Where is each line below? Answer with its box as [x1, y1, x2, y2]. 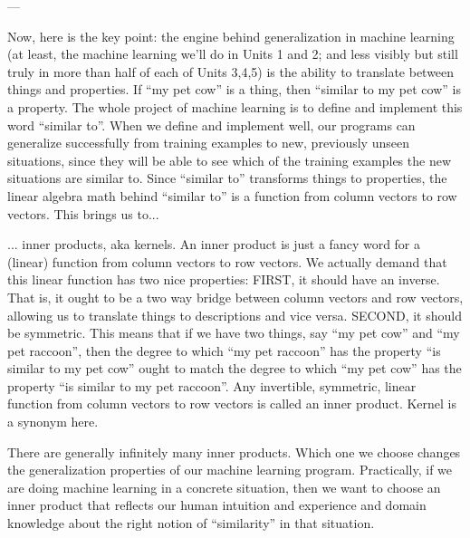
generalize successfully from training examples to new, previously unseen [7, 133, 409, 152]
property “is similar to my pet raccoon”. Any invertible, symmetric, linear [7, 376, 417, 395]
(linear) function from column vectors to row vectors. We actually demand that [7, 252, 447, 271]
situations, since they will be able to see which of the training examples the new [7, 150, 451, 169]
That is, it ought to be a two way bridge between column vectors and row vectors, [7, 287, 464, 306]
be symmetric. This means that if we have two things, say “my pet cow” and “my [7, 323, 460, 342]
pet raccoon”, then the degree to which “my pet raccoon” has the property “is [7, 341, 441, 360]
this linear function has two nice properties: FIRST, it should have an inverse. [7, 270, 440, 289]
